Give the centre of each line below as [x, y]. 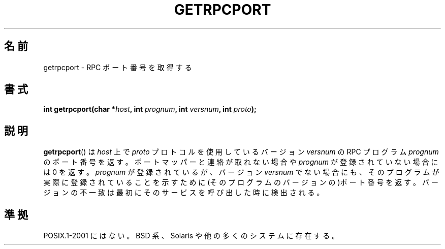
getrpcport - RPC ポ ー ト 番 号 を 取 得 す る [118, 67]
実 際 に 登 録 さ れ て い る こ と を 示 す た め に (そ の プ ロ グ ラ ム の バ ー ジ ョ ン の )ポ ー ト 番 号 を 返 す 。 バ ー [241, 182]
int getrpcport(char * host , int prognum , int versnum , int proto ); [150, 109]
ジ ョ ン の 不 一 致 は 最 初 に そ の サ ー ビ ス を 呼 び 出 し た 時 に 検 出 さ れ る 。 [184, 193]
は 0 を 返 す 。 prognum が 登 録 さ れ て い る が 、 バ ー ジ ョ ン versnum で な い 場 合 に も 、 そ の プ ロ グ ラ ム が [241, 172]
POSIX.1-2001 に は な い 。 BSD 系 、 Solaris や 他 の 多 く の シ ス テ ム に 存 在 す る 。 [191, 236]
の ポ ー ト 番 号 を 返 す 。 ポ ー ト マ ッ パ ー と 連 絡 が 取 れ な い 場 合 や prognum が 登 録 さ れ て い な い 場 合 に [241, 162]
